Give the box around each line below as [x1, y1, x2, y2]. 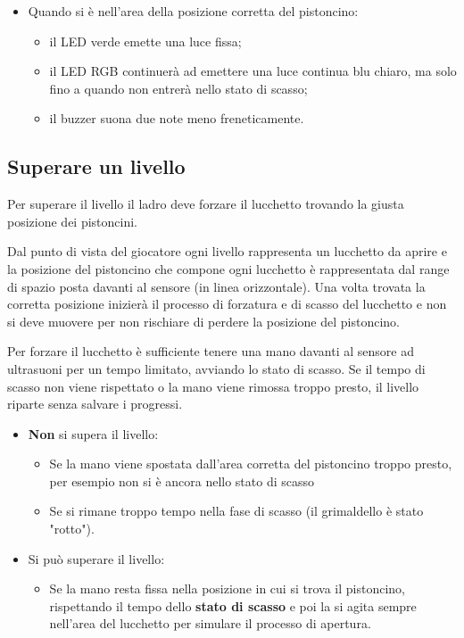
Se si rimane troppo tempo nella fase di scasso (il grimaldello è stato [49, 501, 424, 520]
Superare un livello [7, 153, 186, 180]
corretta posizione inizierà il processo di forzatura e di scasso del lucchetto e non [7, 294, 447, 313]
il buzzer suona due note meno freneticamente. [49, 109, 304, 128]
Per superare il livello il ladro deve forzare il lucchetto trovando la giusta [7, 195, 404, 213]
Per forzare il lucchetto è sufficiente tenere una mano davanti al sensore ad [7, 342, 414, 360]
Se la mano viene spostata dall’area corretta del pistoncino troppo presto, [49, 454, 452, 473]
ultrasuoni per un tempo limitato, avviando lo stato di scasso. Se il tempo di [7, 359, 426, 377]
